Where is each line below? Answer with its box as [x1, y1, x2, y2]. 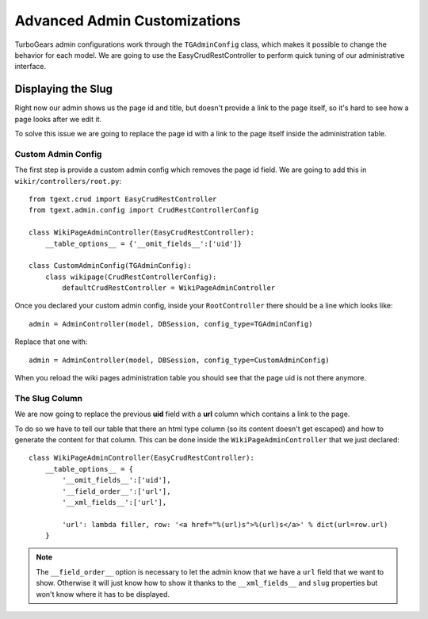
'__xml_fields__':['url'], [62, 498, 167, 506]
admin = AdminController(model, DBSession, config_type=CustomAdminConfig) [29, 355, 330, 365]
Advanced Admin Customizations [14, 12, 241, 29]
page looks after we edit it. [14, 114, 102, 124]
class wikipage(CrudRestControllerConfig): [44, 272, 217, 281]
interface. [14, 62, 47, 71]
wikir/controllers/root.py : [14, 176, 122, 185]
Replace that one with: [14, 337, 88, 346]
